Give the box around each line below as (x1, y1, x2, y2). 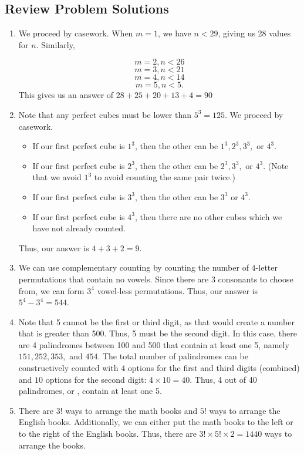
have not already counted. (32, 222, 126, 234)
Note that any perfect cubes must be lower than (18, 108, 192, 120)
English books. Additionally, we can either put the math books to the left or (18, 416, 293, 428)
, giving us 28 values (218, 27, 291, 39)
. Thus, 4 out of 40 (190, 373, 257, 385)
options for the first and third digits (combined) (127, 362, 300, 374)
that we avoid (32, 171, 82, 183)
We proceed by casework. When (18, 27, 133, 39)
